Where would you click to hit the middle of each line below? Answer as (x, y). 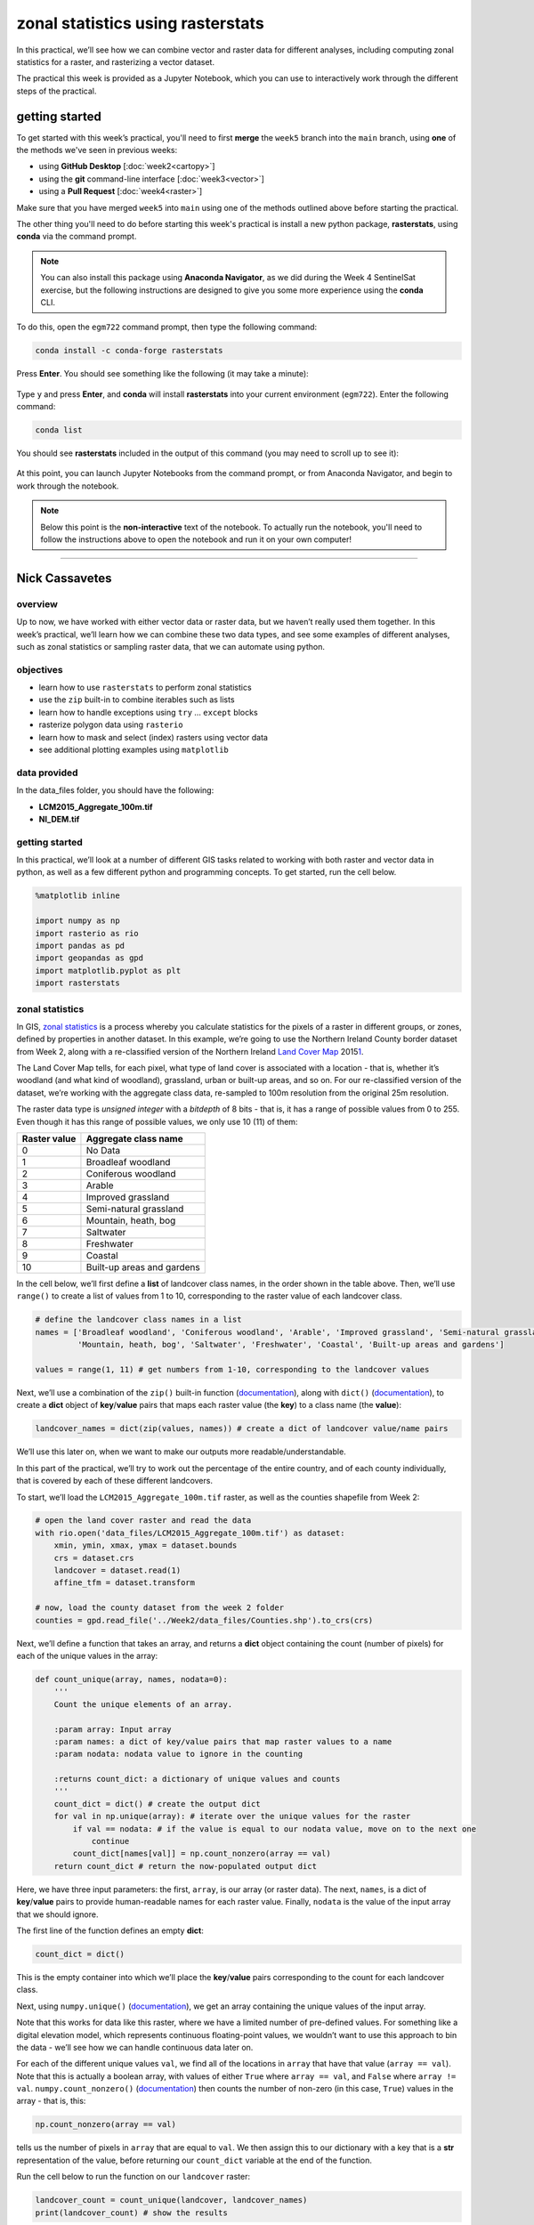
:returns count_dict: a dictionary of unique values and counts (197, 1779)
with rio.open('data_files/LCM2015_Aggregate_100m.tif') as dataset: (190, 1533)
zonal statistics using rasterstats (140, 23)
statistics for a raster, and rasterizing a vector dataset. (116, 61)
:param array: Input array (113, 1729)
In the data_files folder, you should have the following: (115, 790)
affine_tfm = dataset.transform (125, 1583)
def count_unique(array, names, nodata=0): (132, 1679)
